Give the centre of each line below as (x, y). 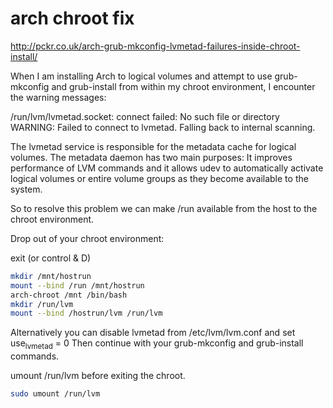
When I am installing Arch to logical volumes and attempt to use (141, 76)
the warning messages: (58, 97)
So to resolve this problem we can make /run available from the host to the (164, 208)
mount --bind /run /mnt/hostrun (77, 285)
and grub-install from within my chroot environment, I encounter (183, 86)
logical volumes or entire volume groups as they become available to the (159, 178)
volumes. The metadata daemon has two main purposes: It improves (151, 157)
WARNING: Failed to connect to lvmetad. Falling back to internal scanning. (163, 127)
